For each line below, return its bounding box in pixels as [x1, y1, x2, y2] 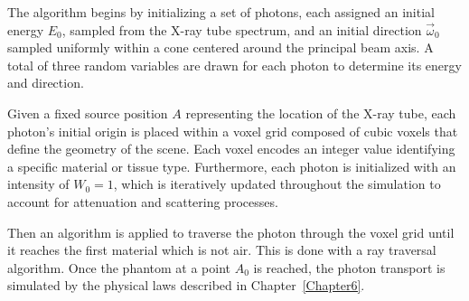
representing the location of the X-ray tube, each [185, 103, 456, 122]
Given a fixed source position [7, 103, 168, 122]
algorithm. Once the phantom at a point [7, 258, 231, 277]
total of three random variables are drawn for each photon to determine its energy [7, 55, 462, 74]
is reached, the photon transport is [253, 258, 446, 277]
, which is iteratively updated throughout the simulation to [113, 174, 441, 193]
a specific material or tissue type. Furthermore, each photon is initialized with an [7, 156, 456, 175]
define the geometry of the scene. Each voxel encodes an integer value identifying [7, 139, 455, 158]
